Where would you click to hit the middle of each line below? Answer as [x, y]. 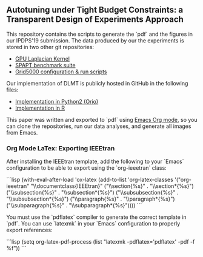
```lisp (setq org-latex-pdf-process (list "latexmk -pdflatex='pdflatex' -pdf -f [101, 242]
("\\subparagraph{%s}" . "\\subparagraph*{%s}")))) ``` [74, 205]
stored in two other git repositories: [50, 47]
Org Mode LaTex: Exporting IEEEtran [61, 148]
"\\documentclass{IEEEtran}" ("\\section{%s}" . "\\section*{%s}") [112, 186]
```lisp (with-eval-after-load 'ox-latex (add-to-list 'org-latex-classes [90, 180]
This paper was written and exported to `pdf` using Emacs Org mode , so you [102, 119]
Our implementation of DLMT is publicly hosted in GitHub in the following [97, 83]
